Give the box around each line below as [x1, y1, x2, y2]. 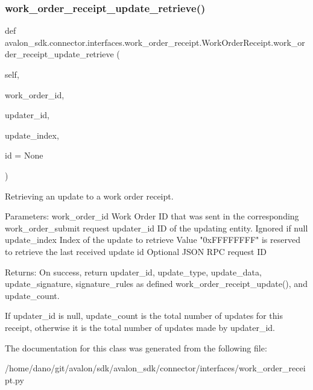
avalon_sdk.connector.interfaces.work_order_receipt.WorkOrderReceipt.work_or [5, 36, 305, 48]
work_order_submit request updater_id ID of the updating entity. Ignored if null [5, 221, 308, 234]
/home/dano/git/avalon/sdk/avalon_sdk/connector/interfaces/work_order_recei [5, 362, 306, 374]
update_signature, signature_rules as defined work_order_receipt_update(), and [5, 277, 308, 290]
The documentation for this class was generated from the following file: [5, 341, 267, 354]
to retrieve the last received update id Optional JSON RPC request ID [5, 245, 267, 257]
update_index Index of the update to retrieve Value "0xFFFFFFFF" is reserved [5, 233, 300, 246]
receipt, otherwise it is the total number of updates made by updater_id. [5, 321, 276, 333]
